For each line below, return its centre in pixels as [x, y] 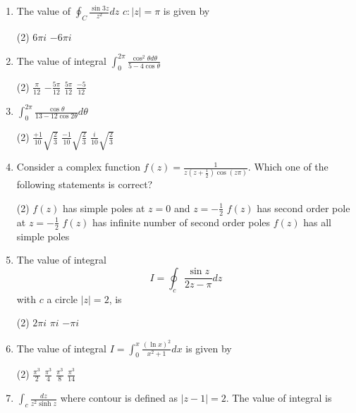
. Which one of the [288, 167]
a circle [62, 298]
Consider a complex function [78, 167]
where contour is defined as [119, 398]
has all [317, 222]
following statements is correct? [85, 184]
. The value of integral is [279, 398]
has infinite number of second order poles [182, 222]
